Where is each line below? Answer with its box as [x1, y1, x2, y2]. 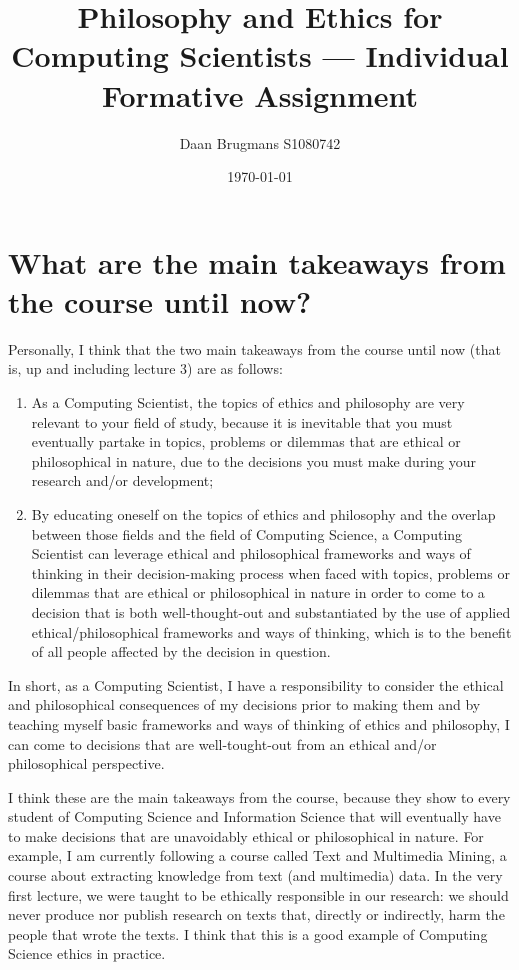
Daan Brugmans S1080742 [179, 132, 341, 153]
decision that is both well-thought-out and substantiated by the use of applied [31, 601, 511, 622]
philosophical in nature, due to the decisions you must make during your [31, 450, 476, 471]
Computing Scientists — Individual [11, 35, 509, 76]
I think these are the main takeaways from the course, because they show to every [8, 786, 511, 807]
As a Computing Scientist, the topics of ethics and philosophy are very [31, 392, 465, 412]
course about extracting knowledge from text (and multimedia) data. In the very [8, 865, 503, 886]
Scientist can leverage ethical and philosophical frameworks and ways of [31, 543, 471, 564]
